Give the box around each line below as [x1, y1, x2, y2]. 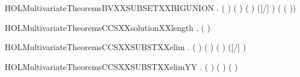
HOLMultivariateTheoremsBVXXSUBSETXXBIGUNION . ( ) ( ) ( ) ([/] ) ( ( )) [5, 2, 296, 13]
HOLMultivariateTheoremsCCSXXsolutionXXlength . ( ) [5, 21, 210, 33]
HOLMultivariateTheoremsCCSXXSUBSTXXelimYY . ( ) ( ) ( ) [5, 60, 238, 72]
